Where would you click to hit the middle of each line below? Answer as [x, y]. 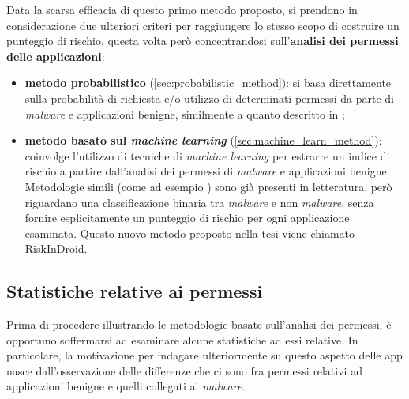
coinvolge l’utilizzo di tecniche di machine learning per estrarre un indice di [207, 155]
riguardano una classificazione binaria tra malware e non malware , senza [199, 202]
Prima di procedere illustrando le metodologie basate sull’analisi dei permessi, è [199, 324]
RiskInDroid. [56, 248]
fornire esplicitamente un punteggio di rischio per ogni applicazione [187, 218]
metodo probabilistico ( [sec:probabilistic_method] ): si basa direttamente [208, 83]
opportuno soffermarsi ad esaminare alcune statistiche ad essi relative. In [182, 339]
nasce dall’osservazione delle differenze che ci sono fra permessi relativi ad [184, 370]
